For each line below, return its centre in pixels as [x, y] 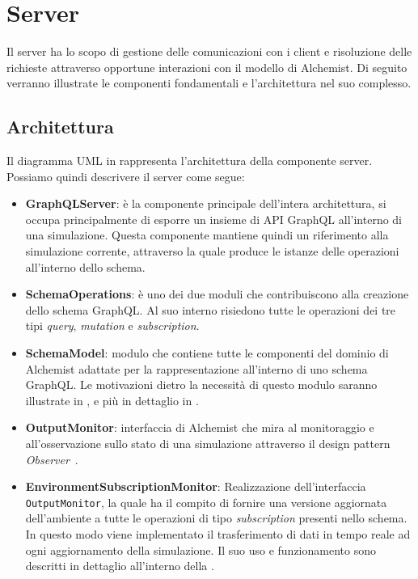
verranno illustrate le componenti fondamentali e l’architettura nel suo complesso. [209, 83]
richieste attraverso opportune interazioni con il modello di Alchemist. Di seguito [207, 67]
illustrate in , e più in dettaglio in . [112, 400]
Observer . [52, 459]
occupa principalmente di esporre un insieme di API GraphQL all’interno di [214, 219]
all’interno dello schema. [85, 266]
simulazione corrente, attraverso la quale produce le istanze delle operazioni [212, 251]
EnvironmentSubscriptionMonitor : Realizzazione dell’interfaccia [196, 486]
